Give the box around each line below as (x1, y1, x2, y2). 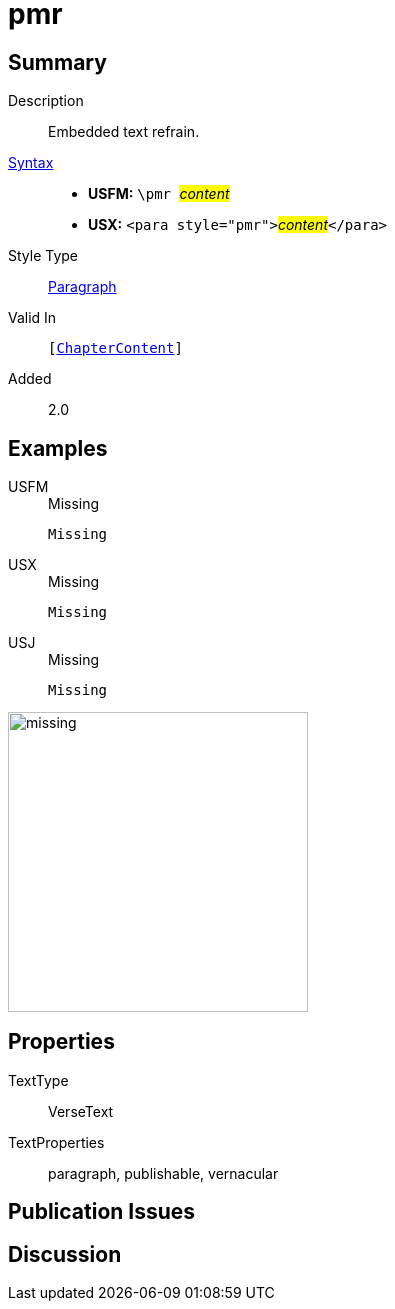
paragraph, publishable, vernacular (48, 1164, 279, 1182)
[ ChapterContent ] (48, 340, 183, 357)
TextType (8, 1071, 69, 1089)
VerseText (48, 1102, 114, 1120)
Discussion (8, 1241, 122, 1267)
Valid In (8, 309, 57, 327)
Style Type (8, 247, 79, 265)
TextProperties (8, 1133, 105, 1151)
